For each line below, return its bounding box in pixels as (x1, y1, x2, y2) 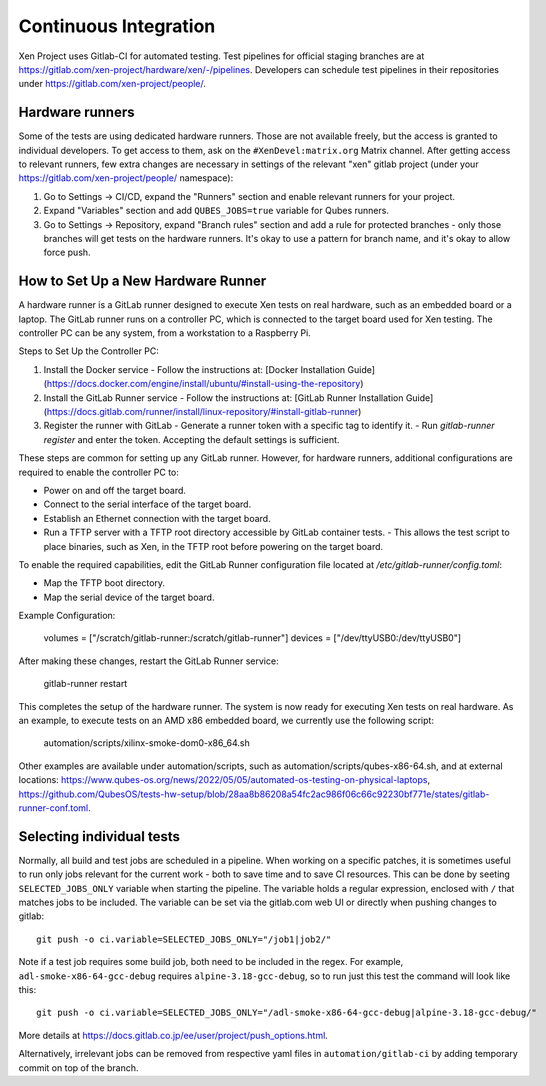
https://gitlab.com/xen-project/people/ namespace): (18, 172, 234, 184)
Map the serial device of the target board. (43, 591, 215, 603)
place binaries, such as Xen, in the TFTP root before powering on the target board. (43, 540, 384, 552)
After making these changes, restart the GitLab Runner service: (18, 655, 279, 667)
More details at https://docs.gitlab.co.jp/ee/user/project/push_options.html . (18, 1029, 329, 1041)
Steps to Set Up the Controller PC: (18, 345, 160, 357)
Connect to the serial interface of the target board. (43, 498, 252, 510)
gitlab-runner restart (43, 678, 128, 690)
